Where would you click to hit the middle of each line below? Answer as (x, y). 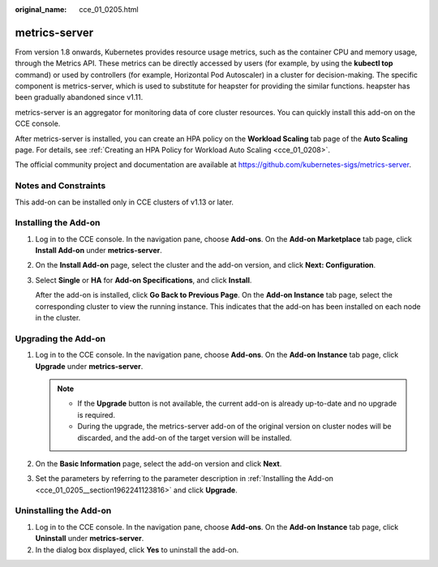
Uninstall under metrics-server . (90, 539)
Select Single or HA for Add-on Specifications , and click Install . (144, 280)
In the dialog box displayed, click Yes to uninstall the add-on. (137, 550)
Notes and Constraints (60, 186)
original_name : (41, 9)
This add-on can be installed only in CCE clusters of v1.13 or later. (125, 202)
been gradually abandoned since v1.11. (79, 97)
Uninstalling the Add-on (63, 511)
